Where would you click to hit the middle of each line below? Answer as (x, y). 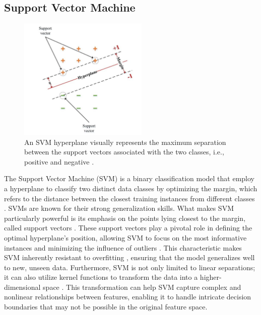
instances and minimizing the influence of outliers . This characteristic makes (123, 247)
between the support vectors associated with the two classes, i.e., (124, 152)
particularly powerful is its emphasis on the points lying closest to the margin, (125, 218)
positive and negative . (59, 161)
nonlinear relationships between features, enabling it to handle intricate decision (128, 297)
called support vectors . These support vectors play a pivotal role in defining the (128, 228)
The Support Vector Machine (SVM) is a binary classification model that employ (129, 178)
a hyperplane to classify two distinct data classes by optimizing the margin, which (131, 188)
